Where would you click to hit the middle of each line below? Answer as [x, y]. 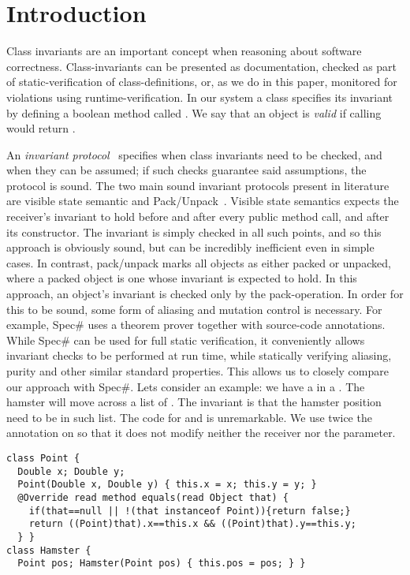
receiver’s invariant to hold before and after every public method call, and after [198, 217]
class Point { [43, 458]
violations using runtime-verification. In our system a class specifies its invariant [200, 97]
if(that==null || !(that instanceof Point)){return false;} [190, 511]
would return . [41, 128]
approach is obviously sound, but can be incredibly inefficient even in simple [190, 247]
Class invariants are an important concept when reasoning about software [184, 51]
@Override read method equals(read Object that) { [153, 497]
